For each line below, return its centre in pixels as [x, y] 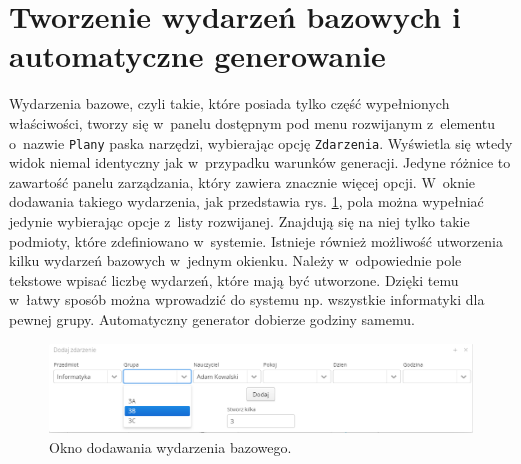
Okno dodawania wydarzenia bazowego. [170, 446]
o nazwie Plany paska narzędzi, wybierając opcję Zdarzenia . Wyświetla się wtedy [261, 142]
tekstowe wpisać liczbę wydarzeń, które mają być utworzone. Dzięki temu [234, 279]
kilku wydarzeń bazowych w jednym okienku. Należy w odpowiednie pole [235, 260]
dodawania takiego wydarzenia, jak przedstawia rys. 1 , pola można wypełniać [246, 201]
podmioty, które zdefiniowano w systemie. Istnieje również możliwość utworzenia [256, 240]
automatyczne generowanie [197, 55]
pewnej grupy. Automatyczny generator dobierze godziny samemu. [212, 318]
